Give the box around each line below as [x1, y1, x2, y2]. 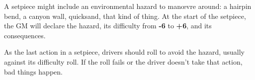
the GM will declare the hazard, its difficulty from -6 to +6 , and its [4, 20, 212, 31]
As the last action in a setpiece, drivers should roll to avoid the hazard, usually [4, 47, 245, 57]
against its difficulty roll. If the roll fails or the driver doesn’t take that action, [4, 56, 243, 67]
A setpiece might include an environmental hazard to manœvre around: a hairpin [4, 1, 252, 11]
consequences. [4, 30, 46, 40]
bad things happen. [4, 66, 63, 77]
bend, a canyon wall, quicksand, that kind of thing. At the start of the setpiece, [4, 10, 246, 21]
